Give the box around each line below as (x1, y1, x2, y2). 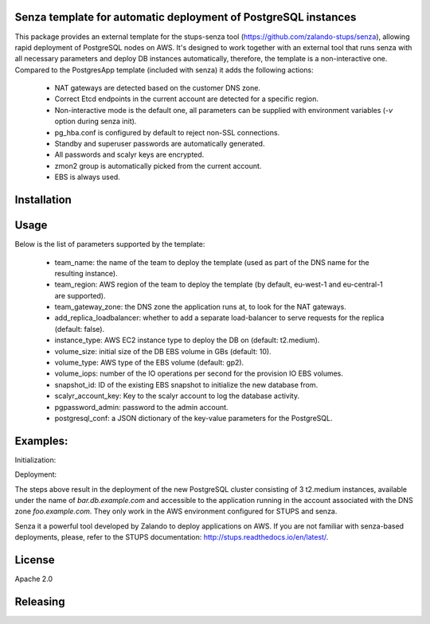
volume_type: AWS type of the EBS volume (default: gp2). (54, 358, 244, 368)
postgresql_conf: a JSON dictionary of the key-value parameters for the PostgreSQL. (54, 413, 333, 423)
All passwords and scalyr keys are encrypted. (54, 150, 205, 159)
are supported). (54, 291, 107, 300)
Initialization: (14, 454, 57, 465)
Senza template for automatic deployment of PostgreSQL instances (14, 10, 357, 24)
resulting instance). (54, 268, 119, 278)
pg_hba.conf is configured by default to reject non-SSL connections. (54, 127, 280, 137)
